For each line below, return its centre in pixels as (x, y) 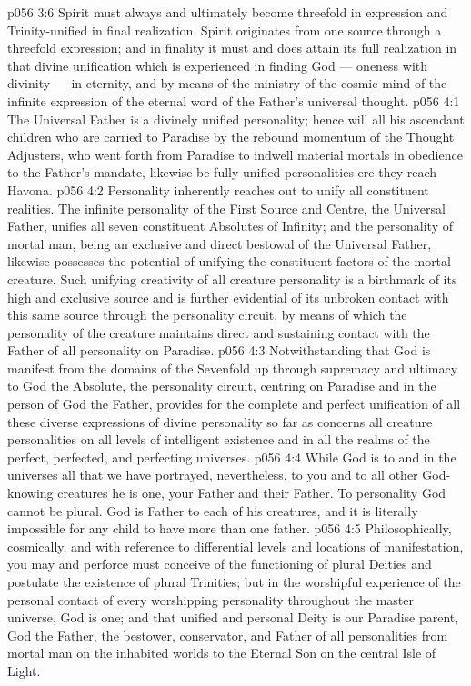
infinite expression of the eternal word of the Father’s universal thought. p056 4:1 (234, 100)
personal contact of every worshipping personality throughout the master (211, 599)
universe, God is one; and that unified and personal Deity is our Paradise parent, (233, 617)
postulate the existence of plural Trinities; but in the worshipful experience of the (234, 582)
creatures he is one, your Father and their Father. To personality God (252, 493)
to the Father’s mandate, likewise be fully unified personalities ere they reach (222, 172)
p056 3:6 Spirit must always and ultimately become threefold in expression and (228, 12)
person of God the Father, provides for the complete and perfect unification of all (234, 404)
